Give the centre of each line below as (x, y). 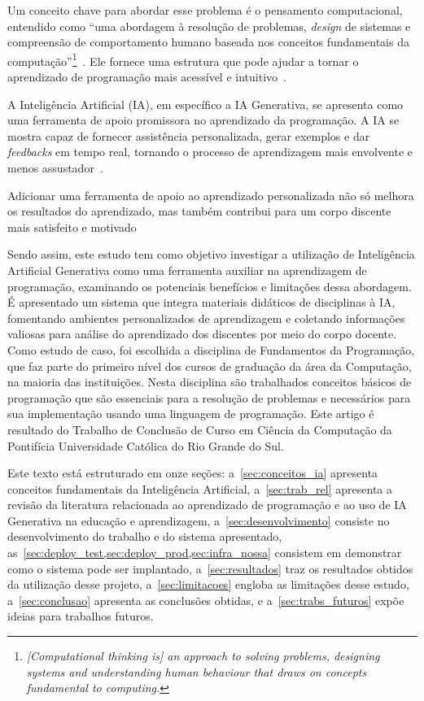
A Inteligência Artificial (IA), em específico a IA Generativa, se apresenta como (205, 104)
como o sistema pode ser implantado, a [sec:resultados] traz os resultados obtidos (210, 568)
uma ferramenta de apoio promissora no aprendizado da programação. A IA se (203, 120)
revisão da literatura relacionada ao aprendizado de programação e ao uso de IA (207, 505)
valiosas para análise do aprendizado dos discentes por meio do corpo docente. (202, 334)
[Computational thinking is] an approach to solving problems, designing (203, 656)
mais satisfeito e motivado (72, 226)
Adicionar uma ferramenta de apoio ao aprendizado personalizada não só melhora (211, 195)
